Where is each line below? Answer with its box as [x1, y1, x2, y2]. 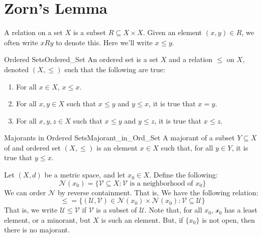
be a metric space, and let [44, 169, 125, 180]
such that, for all [161, 142, 213, 153]
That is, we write [4, 204, 58, 215]
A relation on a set [4, 27, 63, 38]
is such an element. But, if [101, 214, 184, 225]
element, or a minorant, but [4, 214, 91, 225]
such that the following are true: [64, 64, 165, 74]
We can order [4, 187, 46, 197]
